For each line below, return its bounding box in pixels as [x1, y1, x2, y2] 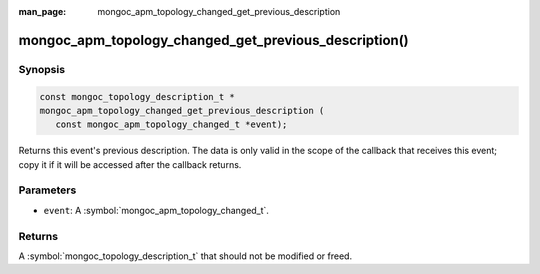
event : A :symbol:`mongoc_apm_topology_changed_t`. [43, 204, 270, 216]
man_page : [18, 6, 67, 17]
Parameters [18, 183, 77, 197]
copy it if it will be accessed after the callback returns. [18, 158, 242, 170]
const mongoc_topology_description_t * [39, 91, 235, 102]
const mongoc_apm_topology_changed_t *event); [55, 119, 288, 130]
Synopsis [18, 62, 65, 76]
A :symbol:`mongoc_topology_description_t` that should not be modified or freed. [18, 250, 353, 262]
